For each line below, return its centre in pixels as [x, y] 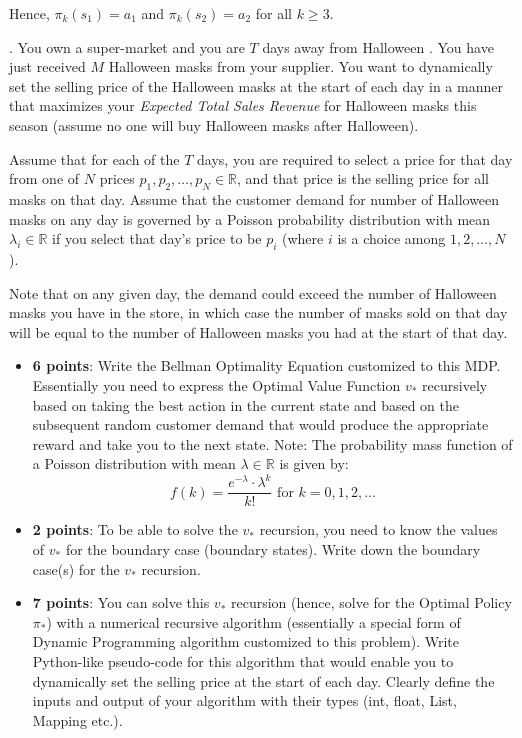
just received [47, 66]
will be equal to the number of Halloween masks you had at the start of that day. [258, 331]
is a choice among [391, 238]
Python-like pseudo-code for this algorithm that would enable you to [243, 661]
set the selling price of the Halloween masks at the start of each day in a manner [256, 85]
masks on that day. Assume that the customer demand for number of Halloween [254, 198]
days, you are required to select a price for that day [355, 158]
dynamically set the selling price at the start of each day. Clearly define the [263, 680]
